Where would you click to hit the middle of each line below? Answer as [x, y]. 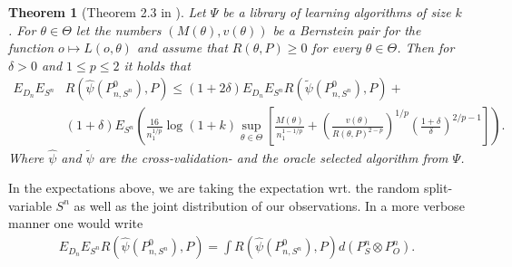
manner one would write [76, 223]
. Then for [426, 48]
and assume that [182, 48]
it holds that [157, 65]
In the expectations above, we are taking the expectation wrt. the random [214, 188]
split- [438, 188]
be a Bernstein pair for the [347, 29]
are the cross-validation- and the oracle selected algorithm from [273, 157]
